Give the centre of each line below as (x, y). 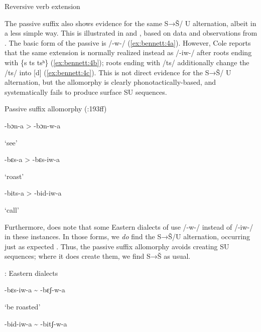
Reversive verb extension (42, 6)
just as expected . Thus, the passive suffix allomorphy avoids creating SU (117, 246)
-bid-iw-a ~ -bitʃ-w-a (36, 323)
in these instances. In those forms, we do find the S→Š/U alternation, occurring (127, 236)
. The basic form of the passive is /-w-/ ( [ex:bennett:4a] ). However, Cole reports (128, 42)
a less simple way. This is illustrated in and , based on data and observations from (131, 33)
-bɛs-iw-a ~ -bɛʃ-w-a (35, 290)
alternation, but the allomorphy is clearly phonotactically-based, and (110, 82)
